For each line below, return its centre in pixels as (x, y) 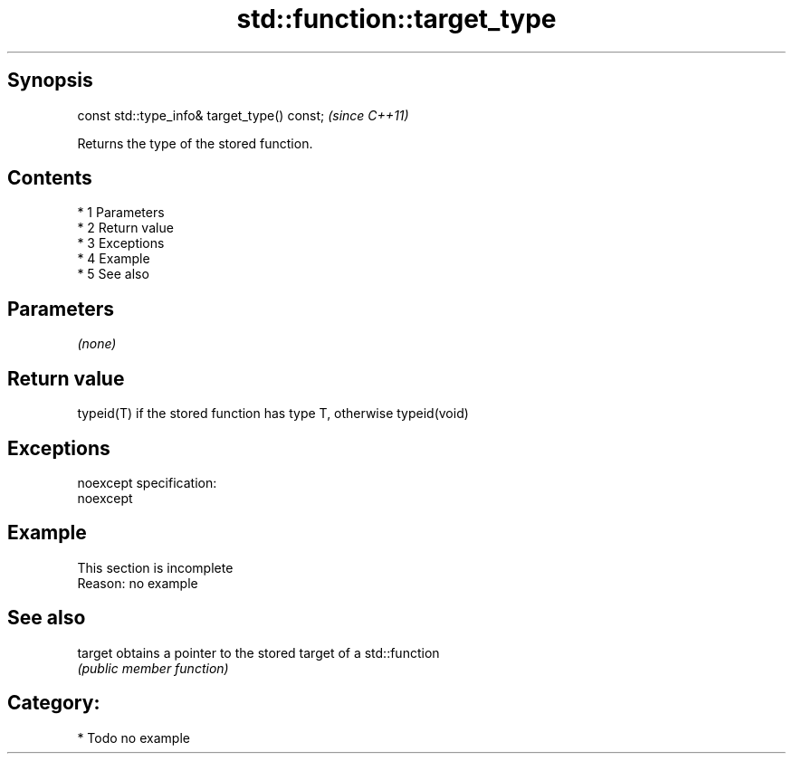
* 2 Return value (125, 228)
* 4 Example (114, 259)
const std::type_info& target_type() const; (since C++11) (243, 115)
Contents (50, 178)
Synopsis (50, 81)
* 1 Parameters (121, 213)
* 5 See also (113, 274)
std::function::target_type (396, 19)
